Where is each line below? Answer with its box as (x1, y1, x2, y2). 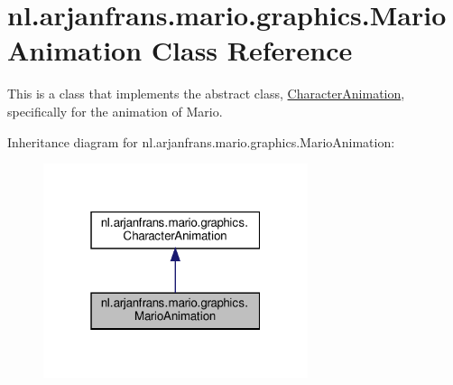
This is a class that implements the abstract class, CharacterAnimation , (7, 84, 405, 103)
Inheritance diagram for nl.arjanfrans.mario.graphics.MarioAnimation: (7, 132, 395, 151)
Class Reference (151, 32, 353, 69)
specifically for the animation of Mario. (7, 101, 223, 120)
